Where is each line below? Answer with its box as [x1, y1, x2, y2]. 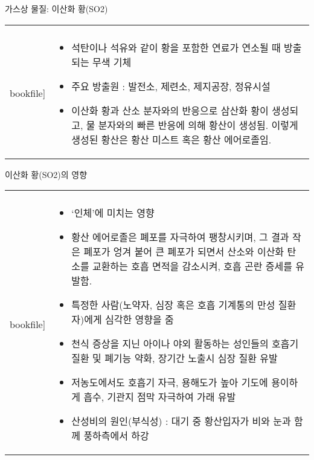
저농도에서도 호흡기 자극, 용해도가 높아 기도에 [71, 375, 268, 390]
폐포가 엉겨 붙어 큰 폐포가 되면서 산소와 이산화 [83, 245, 284, 259]
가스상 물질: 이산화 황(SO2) [5, 2, 108, 15]
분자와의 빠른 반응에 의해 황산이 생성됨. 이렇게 [98, 117, 298, 132]
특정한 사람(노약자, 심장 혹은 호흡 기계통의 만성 [71, 298, 275, 312]
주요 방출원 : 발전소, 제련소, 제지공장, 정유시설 [71, 79, 271, 93]
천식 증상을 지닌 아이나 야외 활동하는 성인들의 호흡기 [71, 337, 299, 351]
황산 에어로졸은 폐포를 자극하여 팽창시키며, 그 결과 [71, 230, 289, 245]
